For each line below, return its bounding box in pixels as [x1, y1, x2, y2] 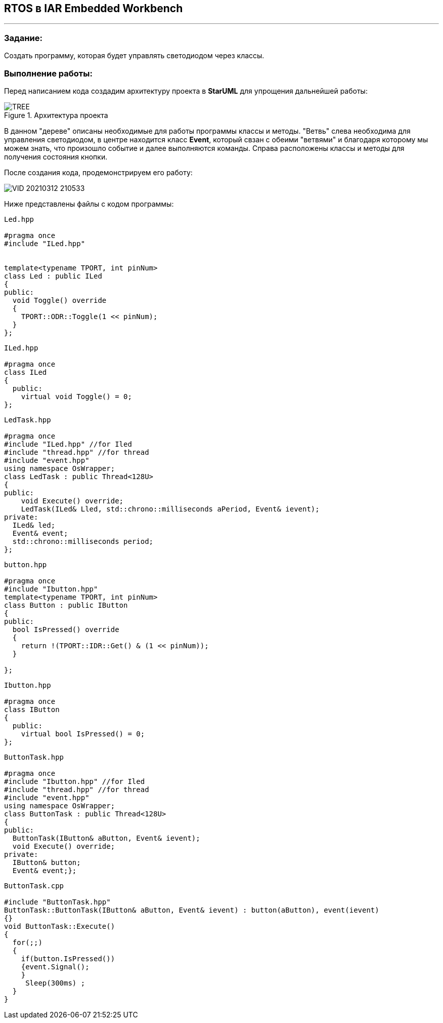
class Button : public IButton [4, 601, 128, 609]
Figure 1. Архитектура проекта [4, 110, 108, 120]
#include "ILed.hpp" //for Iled [4, 440, 132, 448]
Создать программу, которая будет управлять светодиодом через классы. [4, 51, 264, 60]
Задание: [4, 32, 42, 43]
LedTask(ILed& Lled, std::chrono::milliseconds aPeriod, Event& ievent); [21, 504, 320, 513]
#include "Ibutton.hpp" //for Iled [4, 777, 145, 785]
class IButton [4, 705, 60, 714]
